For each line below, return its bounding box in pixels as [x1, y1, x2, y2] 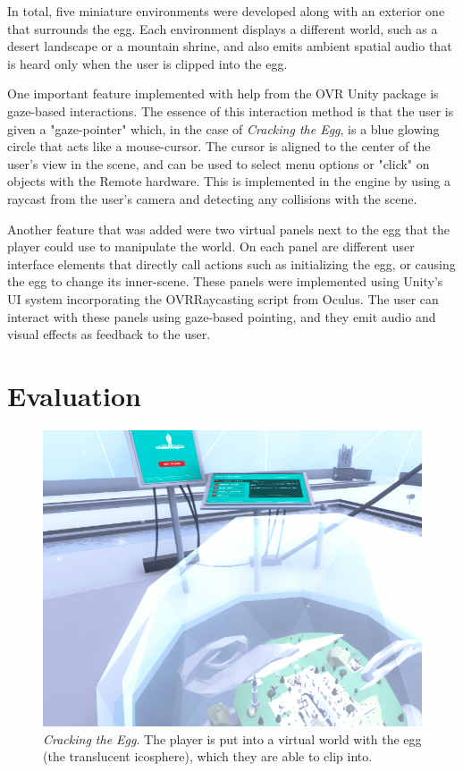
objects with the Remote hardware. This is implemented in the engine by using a [7, 172, 450, 191]
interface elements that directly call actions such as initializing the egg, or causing [7, 254, 456, 273]
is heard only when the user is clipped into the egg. [7, 54, 288, 72]
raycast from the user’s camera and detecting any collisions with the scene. [7, 189, 417, 208]
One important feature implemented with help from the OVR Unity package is [7, 84, 439, 103]
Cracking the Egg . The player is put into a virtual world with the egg [43, 729, 422, 748]
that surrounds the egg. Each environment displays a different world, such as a [7, 19, 438, 38]
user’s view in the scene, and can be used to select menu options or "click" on [7, 154, 430, 173]
